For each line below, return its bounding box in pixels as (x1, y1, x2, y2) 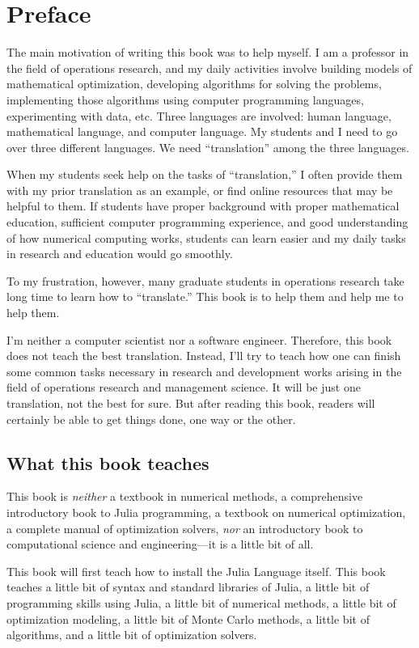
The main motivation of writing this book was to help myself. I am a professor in (6, 44, 409, 61)
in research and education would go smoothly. (6, 245, 233, 262)
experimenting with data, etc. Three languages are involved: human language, (6, 107, 391, 124)
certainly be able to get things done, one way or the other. (6, 410, 296, 427)
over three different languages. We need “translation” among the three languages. (6, 138, 409, 155)
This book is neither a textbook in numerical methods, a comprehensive (6, 488, 363, 505)
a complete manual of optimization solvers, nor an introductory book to (6, 519, 363, 536)
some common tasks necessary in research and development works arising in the (6, 362, 402, 379)
